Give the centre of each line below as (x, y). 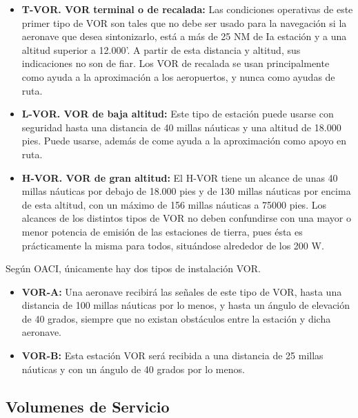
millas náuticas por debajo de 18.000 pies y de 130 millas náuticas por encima (186, 191)
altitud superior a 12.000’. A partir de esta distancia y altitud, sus (161, 49)
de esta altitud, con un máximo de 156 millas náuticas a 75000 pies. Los (174, 204)
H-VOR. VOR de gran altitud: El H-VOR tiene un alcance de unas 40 (180, 177)
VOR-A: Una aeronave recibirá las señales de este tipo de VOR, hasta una (182, 291)
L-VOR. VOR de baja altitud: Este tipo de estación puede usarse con (178, 114)
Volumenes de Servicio (88, 406)
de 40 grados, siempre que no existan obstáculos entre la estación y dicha (176, 318)
